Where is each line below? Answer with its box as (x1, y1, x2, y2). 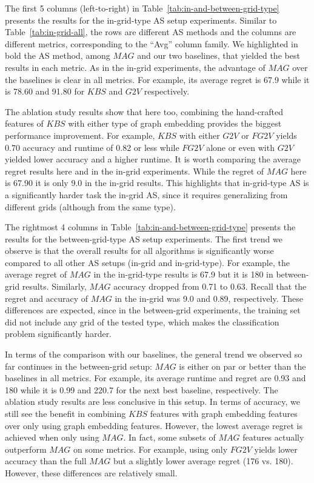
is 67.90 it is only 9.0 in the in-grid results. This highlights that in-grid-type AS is (5, 176, 309, 189)
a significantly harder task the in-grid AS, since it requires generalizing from (5, 188, 288, 201)
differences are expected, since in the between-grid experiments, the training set (5, 304, 301, 316)
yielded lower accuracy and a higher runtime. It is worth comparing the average (5, 153, 301, 165)
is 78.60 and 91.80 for (5, 85, 85, 98)
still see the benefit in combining (5, 407, 126, 419)
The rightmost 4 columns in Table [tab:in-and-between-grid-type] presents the (5, 221, 296, 233)
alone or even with (206, 141, 275, 153)
